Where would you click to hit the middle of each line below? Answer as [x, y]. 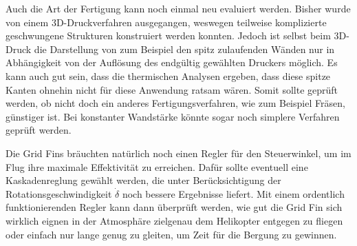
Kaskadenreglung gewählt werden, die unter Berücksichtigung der [143, 180]
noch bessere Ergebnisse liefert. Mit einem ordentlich [233, 193]
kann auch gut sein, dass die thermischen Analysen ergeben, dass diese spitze [168, 75]
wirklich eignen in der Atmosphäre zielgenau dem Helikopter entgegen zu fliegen [174, 220]
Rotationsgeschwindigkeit [59, 193]
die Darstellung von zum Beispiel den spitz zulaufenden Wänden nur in [184, 49]
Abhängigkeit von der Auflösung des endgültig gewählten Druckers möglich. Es [172, 62]
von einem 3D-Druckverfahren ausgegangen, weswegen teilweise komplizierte [166, 22]
